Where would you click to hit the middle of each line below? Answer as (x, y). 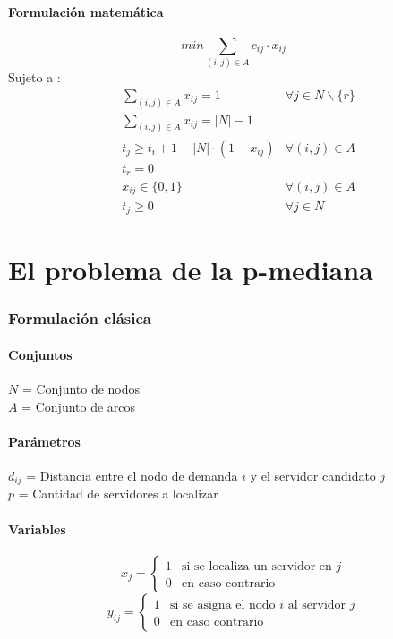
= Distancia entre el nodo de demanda (132, 475)
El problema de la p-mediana (191, 270)
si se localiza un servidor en (257, 566)
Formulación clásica (80, 318)
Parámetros (44, 441)
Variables (37, 528)
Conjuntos (40, 354)
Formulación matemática (86, 11)
